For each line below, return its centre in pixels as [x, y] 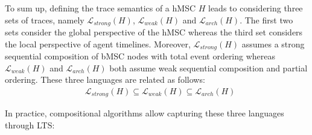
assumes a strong [273, 43]
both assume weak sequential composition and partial [209, 67]
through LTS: [30, 124]
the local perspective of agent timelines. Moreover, [98, 43]
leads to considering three [256, 8]
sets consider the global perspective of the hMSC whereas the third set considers [154, 32]
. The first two [266, 19]
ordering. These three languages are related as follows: [105, 79]
